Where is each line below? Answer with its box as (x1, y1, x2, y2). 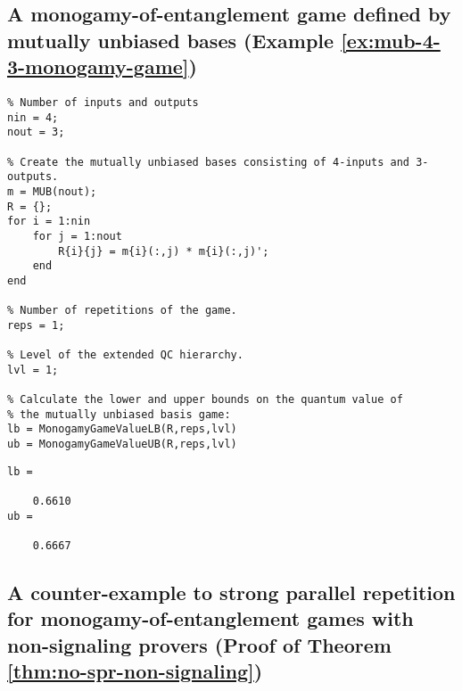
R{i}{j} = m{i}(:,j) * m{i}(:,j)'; (58, 244, 269, 258)
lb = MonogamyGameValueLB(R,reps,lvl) (7, 423, 237, 436)
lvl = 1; (7, 363, 59, 376)
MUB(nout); (32, 185, 97, 198)
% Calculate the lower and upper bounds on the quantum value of (7, 393, 403, 407)
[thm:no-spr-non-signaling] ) (7, 657, 263, 685)
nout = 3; (7, 126, 65, 139)
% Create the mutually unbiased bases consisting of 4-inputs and (7, 155, 410, 169)
